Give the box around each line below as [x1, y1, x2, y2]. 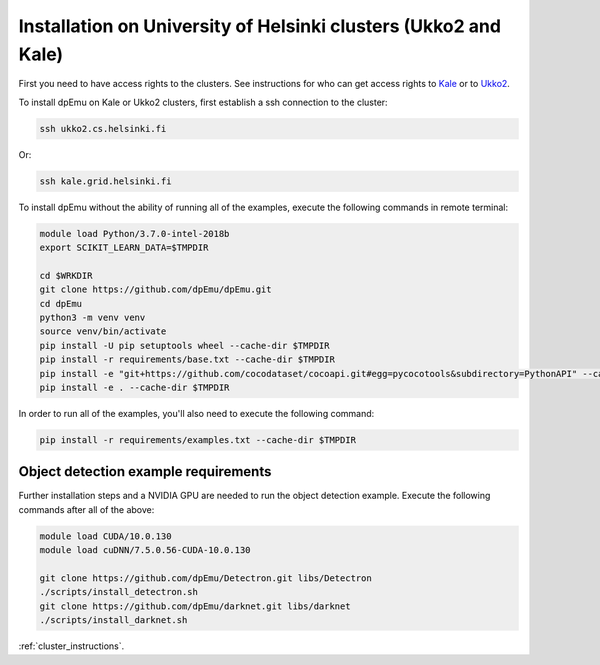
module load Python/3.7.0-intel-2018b [39, 228, 230, 239]
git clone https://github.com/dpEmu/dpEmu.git [39, 284, 272, 295]
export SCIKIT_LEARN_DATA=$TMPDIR [39, 242, 209, 254]
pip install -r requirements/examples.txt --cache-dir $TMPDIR [39, 434, 357, 445]
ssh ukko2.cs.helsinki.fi [39, 123, 167, 134]
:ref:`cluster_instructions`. [18, 640, 125, 652]
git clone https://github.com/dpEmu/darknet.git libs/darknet [39, 600, 351, 612]
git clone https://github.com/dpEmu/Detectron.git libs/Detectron [39, 572, 372, 584]
